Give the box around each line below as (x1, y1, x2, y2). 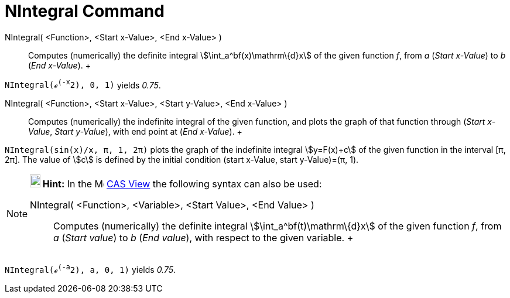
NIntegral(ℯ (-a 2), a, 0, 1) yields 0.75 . (5, 263, 176, 275)
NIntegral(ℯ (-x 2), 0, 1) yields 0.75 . (5, 78, 161, 90)
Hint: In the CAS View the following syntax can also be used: (42, 178, 322, 190)
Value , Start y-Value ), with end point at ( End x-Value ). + (28, 126, 242, 137)
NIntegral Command (5, 1, 165, 21)
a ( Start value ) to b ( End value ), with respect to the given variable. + (53, 232, 354, 244)
